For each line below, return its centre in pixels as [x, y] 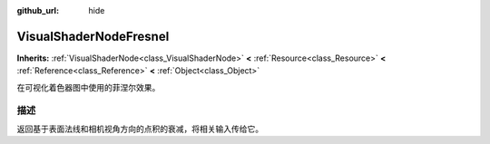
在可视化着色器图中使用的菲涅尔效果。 [88, 87]
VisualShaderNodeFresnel [93, 36]
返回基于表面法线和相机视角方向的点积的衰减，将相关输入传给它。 [140, 129]
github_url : [38, 10]
